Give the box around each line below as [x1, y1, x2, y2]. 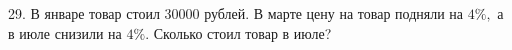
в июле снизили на [8, 22, 122, 43]
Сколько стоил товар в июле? [153, 22, 332, 43]
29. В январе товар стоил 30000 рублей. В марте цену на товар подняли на [8, 3, 464, 23]
